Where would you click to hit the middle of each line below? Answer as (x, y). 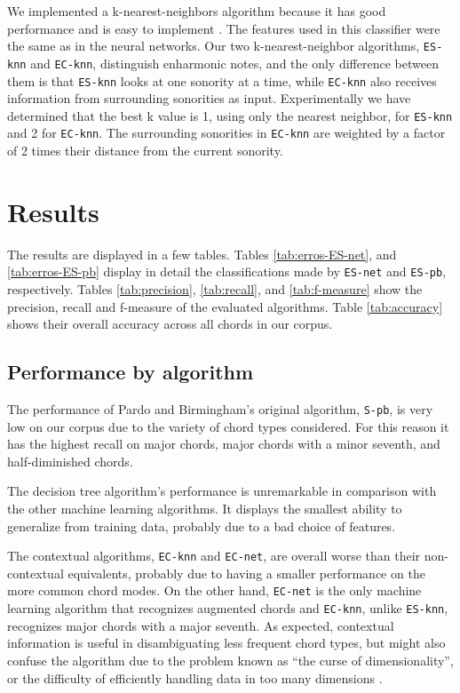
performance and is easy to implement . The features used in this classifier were (224, 28)
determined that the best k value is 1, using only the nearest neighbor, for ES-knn (230, 115)
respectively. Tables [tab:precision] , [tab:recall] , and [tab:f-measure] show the (215, 289)
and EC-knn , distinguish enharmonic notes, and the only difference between (234, 63)
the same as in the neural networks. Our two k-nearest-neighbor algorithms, (214, 46)
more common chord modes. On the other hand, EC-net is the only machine (214, 590)
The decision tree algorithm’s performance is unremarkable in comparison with (222, 491)
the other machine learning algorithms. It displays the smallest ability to (205, 509)
